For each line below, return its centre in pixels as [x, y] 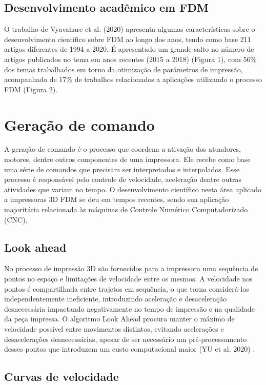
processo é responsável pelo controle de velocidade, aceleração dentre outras [123, 179]
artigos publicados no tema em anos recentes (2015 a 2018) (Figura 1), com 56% [130, 59]
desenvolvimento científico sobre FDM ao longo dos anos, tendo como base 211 [128, 39]
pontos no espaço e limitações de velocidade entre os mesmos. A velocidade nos [128, 279]
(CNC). [16, 219]
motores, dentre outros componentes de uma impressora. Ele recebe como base [127, 159]
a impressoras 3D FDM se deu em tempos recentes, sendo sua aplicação [117, 199]
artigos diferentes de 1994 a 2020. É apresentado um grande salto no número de [129, 49]
